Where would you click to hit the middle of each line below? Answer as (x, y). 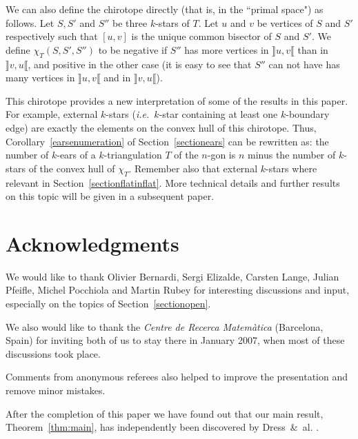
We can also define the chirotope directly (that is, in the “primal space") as (165, 9)
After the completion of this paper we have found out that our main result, (165, 413)
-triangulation (133, 155)
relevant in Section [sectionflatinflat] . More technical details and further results (173, 182)
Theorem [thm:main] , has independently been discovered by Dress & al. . (162, 427)
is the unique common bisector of (201, 36)
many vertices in (40, 78)
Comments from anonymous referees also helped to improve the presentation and (177, 377)
